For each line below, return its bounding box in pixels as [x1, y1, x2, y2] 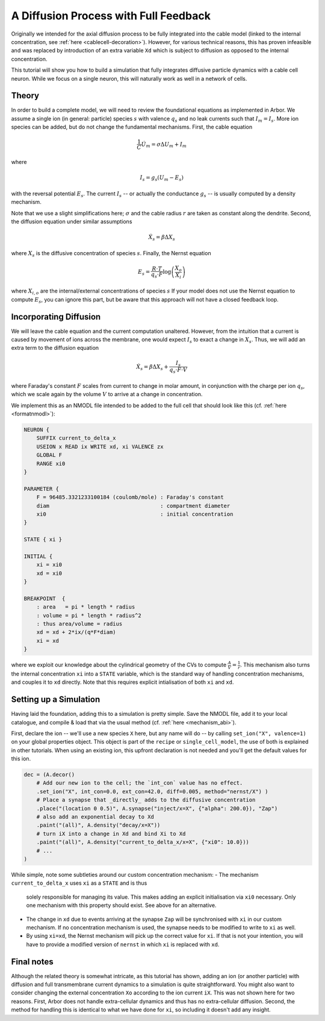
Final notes [11, 956, 54, 967]
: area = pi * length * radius [36, 604, 135, 610]
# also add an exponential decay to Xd [36, 814, 155, 820]
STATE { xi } [23, 536, 63, 543]
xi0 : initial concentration [36, 510, 234, 517]
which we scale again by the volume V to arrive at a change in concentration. [11, 391, 203, 398]
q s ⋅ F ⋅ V [169, 367, 188, 375]
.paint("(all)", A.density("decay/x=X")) [36, 822, 161, 829]
